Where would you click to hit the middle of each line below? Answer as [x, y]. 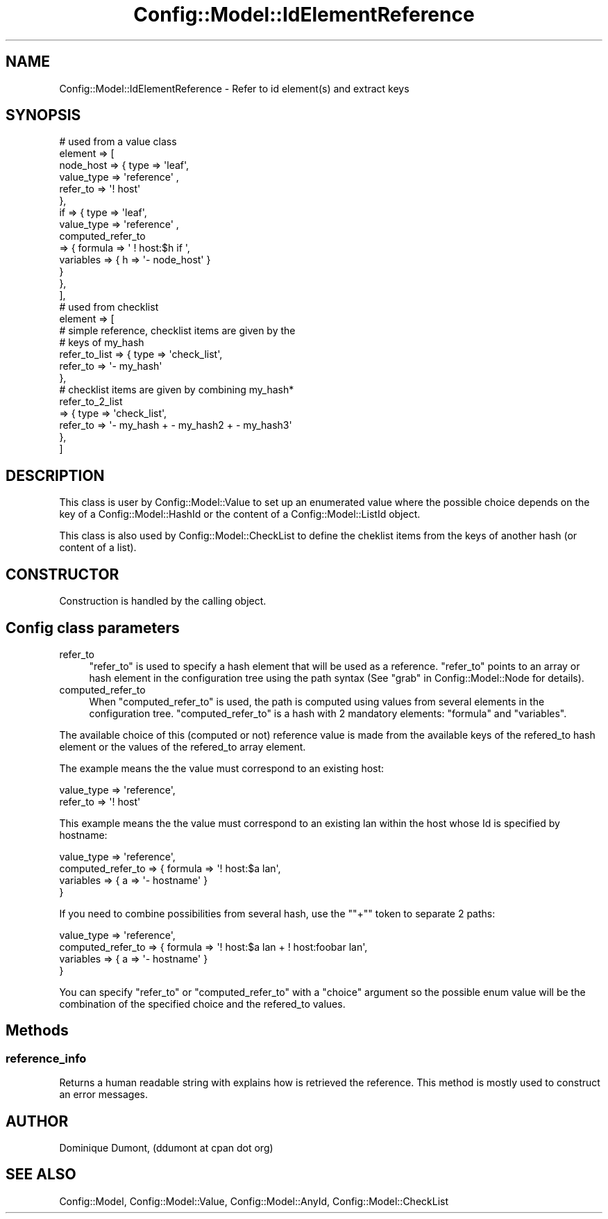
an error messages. [103, 1095]
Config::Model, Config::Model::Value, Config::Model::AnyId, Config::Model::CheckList [254, 1201]
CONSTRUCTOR [62, 574]
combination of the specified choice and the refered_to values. [202, 1004]
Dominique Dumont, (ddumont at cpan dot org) [166, 1148]
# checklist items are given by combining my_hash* [177, 390]
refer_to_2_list [91, 402]
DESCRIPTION [55, 475]
